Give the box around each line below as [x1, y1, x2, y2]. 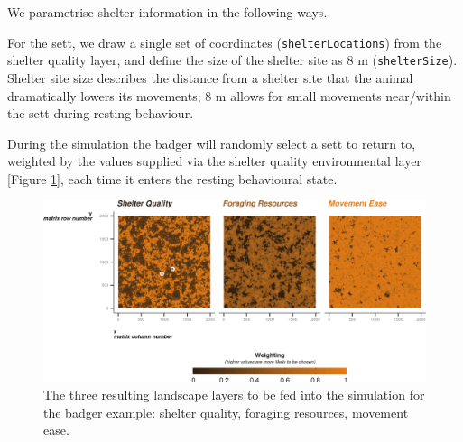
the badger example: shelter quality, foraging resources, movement [43, 402, 409, 421]
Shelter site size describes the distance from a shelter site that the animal [7, 68, 413, 87]
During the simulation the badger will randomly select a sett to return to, [7, 134, 416, 152]
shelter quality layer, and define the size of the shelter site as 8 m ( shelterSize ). [7, 51, 458, 69]
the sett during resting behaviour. [7, 104, 194, 123]
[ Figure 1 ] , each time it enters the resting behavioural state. [7, 169, 338, 188]
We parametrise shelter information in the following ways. [7, 3, 328, 21]
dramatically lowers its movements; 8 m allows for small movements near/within [7, 86, 451, 105]
